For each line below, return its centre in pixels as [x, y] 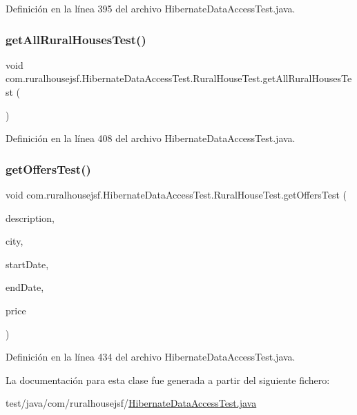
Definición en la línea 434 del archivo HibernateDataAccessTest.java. [151, 357]
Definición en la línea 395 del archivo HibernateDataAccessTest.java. [151, 8]
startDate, [27, 264]
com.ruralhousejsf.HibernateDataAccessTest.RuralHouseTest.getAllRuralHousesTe [179, 78]
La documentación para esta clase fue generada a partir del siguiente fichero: [168, 379]
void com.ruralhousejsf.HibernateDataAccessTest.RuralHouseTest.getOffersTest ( [176, 194]
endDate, [25, 287]
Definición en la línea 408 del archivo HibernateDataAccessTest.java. [151, 138]
